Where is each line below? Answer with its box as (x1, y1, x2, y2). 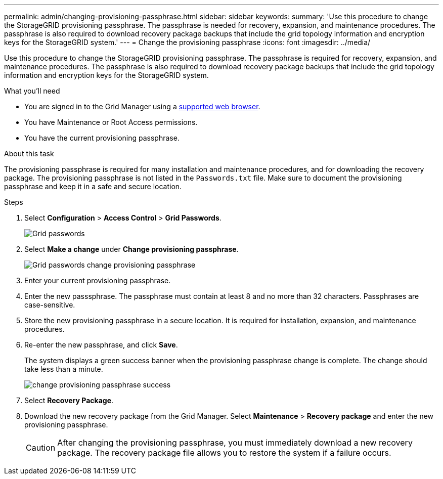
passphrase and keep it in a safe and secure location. (4, 182, 182, 191)
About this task (4, 149, 54, 158)
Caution (26, 443, 56, 453)
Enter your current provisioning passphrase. (24, 276, 171, 285)
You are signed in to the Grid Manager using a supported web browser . (24, 102, 260, 111)
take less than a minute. (24, 365, 103, 373)
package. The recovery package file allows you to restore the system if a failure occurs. (57, 448, 391, 458)
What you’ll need (4, 86, 60, 95)
